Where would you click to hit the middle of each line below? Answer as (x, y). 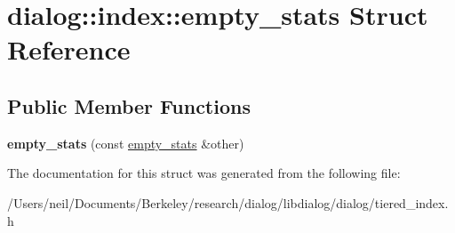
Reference (69, 49)
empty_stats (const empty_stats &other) (126, 143)
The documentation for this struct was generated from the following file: (204, 173)
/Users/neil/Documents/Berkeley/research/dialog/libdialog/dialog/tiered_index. (228, 202)
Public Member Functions (129, 105)
